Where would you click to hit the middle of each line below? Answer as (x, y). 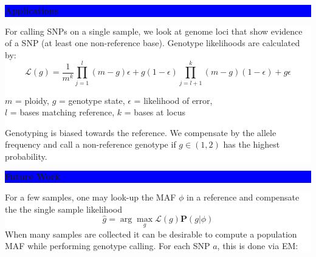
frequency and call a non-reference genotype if (91, 144)
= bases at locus (155, 112)
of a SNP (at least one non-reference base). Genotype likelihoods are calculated (153, 43)
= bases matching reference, (62, 112)
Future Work (33, 176)
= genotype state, (92, 100)
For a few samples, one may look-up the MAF (91, 197)
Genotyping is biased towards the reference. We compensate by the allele (141, 132)
